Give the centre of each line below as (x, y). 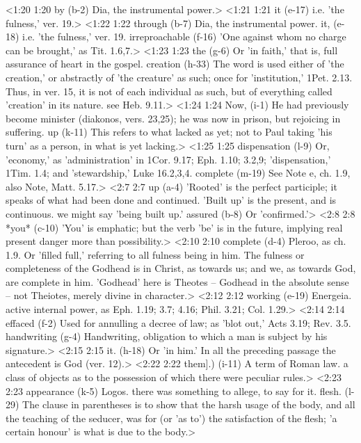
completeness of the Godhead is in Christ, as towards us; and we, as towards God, (181, 268)
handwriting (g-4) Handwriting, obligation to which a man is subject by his (167, 336)
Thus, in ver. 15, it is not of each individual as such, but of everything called (169, 91)
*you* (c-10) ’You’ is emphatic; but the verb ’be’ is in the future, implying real (174, 227)
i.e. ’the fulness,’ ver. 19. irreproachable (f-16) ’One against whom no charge (184, 37)
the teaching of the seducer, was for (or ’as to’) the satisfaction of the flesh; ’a (171, 418)
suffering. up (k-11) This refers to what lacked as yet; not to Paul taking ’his (169, 132)
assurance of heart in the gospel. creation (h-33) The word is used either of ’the (175, 64)
